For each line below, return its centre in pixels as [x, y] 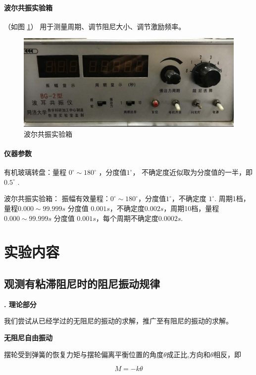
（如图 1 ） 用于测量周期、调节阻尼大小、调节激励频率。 [95, 26]
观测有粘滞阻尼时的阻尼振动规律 [82, 283]
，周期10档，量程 [191, 208]
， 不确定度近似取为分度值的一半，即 [193, 172]
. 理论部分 [20, 304]
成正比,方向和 [188, 354]
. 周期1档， [232, 198]
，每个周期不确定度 [127, 218]
